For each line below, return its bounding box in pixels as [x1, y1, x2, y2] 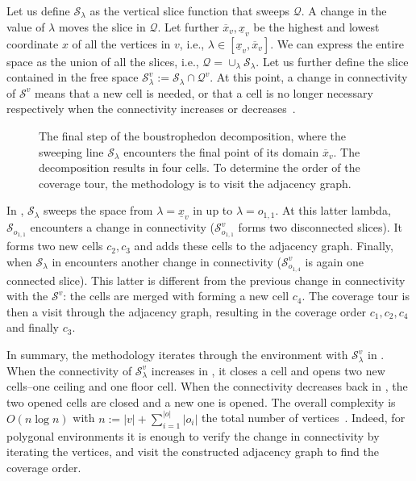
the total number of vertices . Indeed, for [201, 409, 406, 426]
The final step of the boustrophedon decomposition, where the [39, 127, 347, 144]
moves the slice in [58, 18, 146, 35]
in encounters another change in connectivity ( [52, 253, 281, 270]
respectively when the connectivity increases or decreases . [6, 100, 296, 117]
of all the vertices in [72, 35, 171, 52]
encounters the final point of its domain [123, 143, 319, 160]
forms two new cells [6, 237, 103, 254]
